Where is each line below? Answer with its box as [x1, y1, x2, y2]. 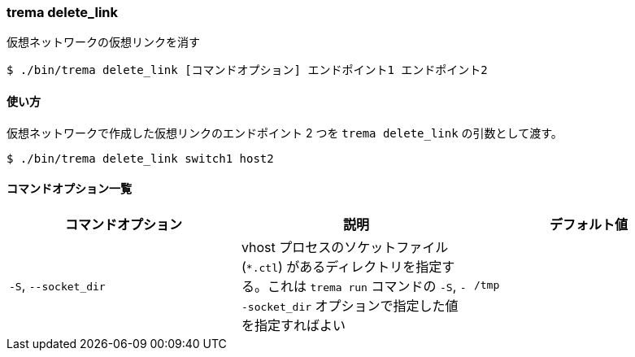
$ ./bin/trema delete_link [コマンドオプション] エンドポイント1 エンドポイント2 [7, 63, 488, 77]
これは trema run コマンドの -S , [267, 277, 457, 294]
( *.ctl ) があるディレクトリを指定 [241, 258, 442, 275]
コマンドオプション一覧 [7, 181, 132, 196]
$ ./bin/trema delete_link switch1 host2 [7, 151, 274, 165]
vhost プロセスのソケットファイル [241, 238, 449, 255]
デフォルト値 [549, 216, 628, 233]
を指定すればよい [241, 316, 346, 333]
